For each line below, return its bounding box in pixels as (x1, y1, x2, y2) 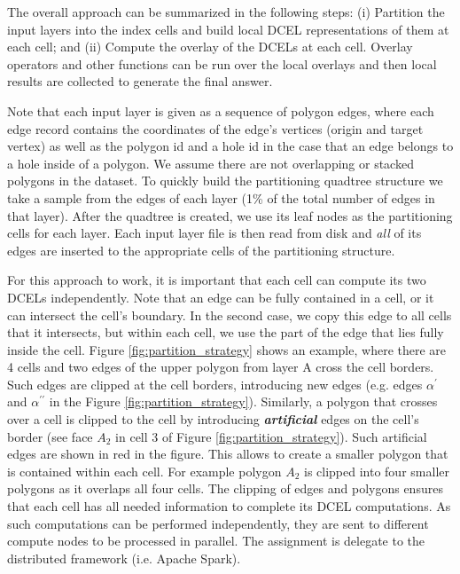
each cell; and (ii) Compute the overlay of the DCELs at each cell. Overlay (7, 37, 413, 56)
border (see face (7, 427, 93, 445)
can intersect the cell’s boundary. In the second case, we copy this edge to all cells (7, 305, 452, 324)
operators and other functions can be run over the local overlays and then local (7, 54, 437, 73)
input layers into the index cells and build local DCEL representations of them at (7, 20, 449, 38)
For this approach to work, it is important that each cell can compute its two (7, 271, 426, 289)
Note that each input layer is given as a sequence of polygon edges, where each (7, 101, 434, 120)
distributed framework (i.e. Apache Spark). (7, 548, 241, 567)
